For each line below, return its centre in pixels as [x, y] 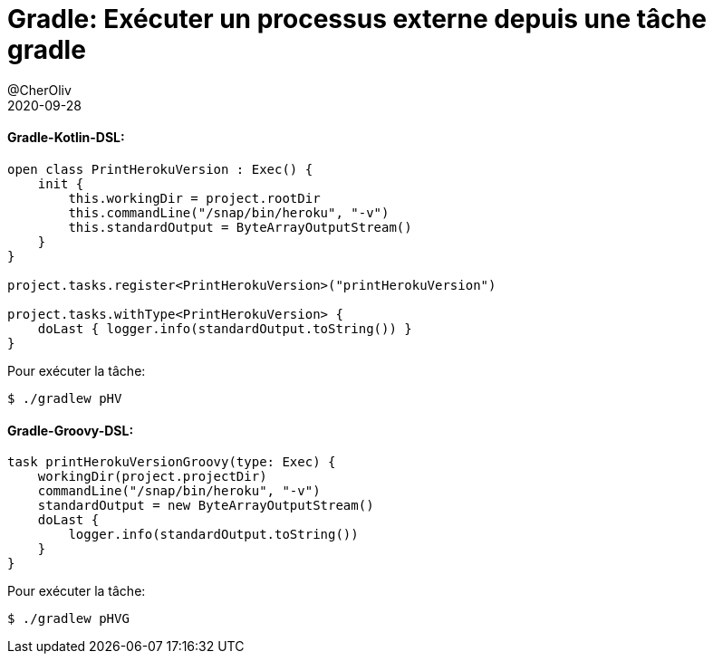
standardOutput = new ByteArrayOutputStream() [206, 506]
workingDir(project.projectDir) [152, 477]
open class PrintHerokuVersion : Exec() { [160, 169]
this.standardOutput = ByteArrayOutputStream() [240, 227]
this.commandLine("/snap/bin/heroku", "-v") [229, 212]
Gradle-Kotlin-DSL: [66, 138]
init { [61, 183]
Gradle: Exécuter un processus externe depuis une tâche [357, 19]
